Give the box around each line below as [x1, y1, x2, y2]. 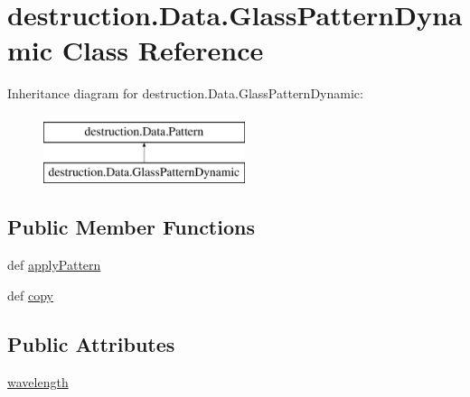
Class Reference [61, 32, 264, 69]
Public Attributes [7, 329, 175, 357]
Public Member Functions [7, 213, 255, 241]
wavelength [7, 372, 69, 391]
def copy [7, 285, 53, 304]
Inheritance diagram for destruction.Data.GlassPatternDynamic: [7, 84, 363, 103]
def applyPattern [7, 255, 101, 274]
